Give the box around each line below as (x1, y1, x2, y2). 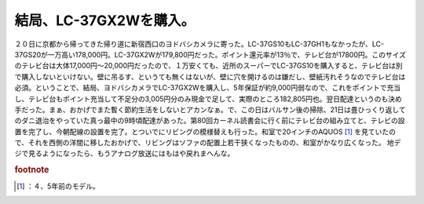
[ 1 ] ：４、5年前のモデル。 (16, 181, 100, 191)
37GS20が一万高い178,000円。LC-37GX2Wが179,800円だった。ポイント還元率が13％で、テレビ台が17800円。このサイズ (14, 49, 407, 59)
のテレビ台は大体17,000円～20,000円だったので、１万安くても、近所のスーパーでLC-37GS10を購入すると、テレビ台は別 (14, 61, 404, 71)
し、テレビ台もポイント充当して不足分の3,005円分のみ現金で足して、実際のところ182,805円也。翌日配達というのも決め (14, 94, 402, 104)
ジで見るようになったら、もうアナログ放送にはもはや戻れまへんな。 (14, 149, 235, 158)
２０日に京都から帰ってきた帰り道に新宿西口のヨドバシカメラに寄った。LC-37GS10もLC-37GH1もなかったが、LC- (14, 39, 385, 49)
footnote (14, 165, 49, 176)
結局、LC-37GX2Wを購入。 (14, 12, 196, 29)
